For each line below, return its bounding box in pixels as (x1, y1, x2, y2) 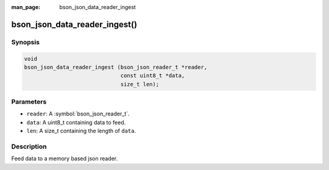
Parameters (11, 98, 47, 106)
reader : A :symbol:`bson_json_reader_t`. (26, 110, 130, 118)
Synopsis (11, 38, 40, 46)
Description (11, 143, 47, 151)
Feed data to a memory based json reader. (11, 155, 118, 162)
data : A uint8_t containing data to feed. (26, 118, 126, 126)
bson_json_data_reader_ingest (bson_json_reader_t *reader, (24, 64, 208, 70)
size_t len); (120, 81, 160, 87)
